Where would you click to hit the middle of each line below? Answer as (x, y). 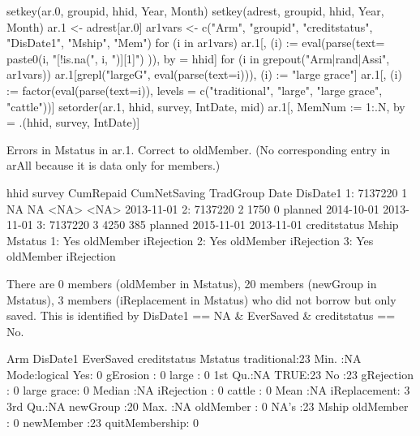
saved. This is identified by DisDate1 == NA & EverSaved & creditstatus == (201, 315)
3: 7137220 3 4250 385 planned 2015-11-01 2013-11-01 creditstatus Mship (218, 224)
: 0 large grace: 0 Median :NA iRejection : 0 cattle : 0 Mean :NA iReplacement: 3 (208, 390)
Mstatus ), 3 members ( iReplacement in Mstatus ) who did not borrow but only (201, 299)
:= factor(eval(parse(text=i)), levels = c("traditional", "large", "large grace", (195, 90)
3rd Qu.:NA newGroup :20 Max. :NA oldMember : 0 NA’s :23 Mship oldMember (208, 406)
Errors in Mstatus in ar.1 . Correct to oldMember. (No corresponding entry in (199, 149)
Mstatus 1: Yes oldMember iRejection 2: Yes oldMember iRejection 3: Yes (190, 240)
